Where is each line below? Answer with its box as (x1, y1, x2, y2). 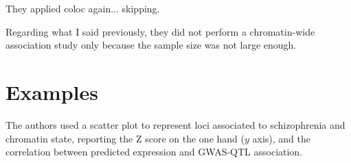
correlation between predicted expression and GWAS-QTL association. (5, 145, 303, 159)
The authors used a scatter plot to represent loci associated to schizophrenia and (5, 117, 346, 131)
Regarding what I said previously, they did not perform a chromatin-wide (5, 24, 315, 38)
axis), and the (252, 131, 310, 145)
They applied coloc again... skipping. (5, 1, 160, 15)
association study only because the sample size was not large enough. (5, 38, 297, 52)
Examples (5, 77, 98, 105)
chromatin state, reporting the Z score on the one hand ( (5, 131, 245, 145)
